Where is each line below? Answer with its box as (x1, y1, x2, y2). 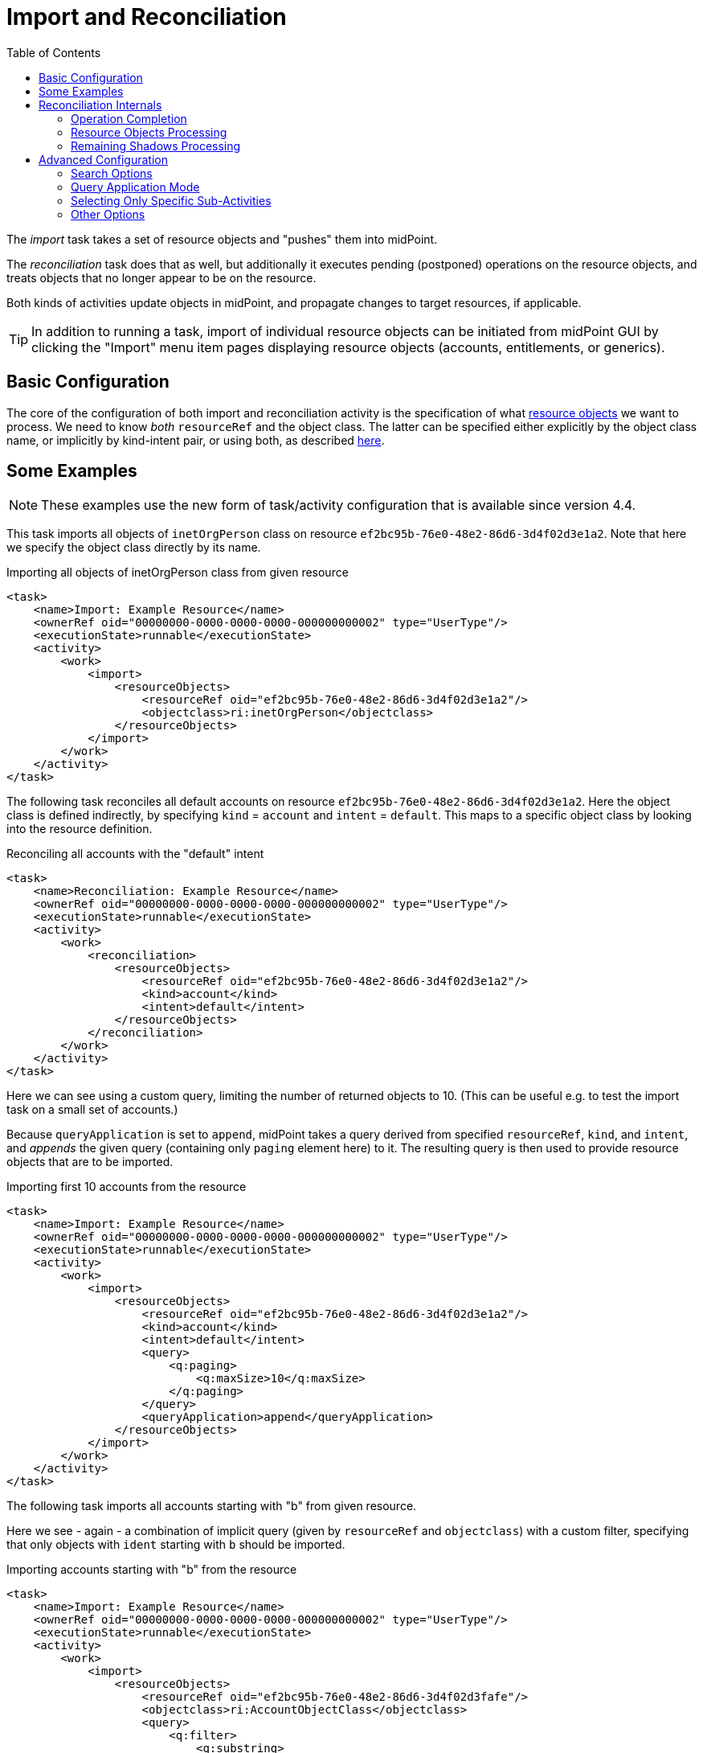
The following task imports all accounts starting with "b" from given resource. (6, 1499, 417, 1513)
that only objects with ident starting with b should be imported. (6, 1537, 345, 1552)
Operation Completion (71, 111, 187, 125)
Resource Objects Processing (71, 125, 227, 139)
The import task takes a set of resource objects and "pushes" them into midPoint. (6, 232, 438, 246)
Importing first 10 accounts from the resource (6, 1180, 247, 1194)
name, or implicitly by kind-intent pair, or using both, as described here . (6, 433, 385, 447)
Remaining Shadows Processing (71, 138, 241, 153)
